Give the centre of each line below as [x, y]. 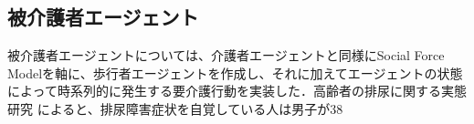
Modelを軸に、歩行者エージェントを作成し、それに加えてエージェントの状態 [235, 72]
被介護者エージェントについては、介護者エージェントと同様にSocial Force [226, 55]
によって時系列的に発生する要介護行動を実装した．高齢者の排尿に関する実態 [237, 91]
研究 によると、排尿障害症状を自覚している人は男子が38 [175, 108]
